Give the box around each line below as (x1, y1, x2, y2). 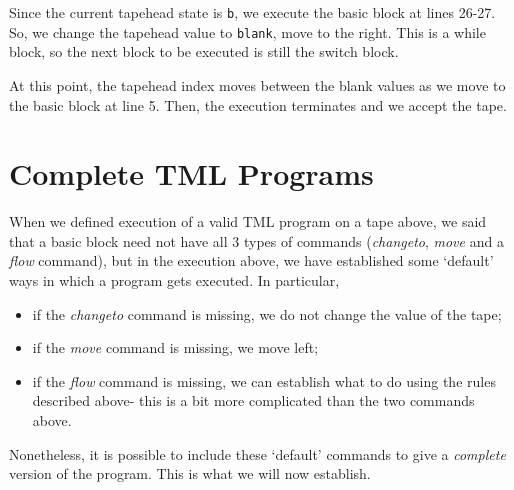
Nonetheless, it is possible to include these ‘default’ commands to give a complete (9, 443, 506, 464)
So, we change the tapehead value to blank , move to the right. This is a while (9, 21, 486, 42)
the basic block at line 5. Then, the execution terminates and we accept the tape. (9, 94, 507, 115)
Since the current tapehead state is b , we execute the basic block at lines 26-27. (9, 2, 496, 22)
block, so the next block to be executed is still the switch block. (9, 41, 399, 62)
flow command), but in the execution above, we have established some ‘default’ (9, 250, 494, 271)
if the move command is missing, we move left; (32, 337, 319, 358)
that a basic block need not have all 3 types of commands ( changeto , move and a (9, 230, 504, 251)
